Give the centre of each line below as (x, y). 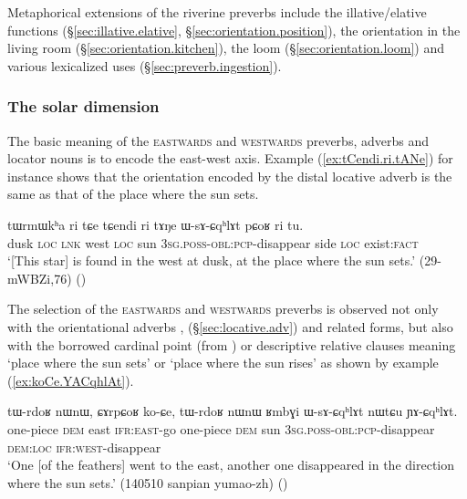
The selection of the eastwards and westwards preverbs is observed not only (223, 309)
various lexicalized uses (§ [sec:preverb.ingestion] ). (145, 65)
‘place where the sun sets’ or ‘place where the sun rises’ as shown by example (223, 363)
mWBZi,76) (40, 278)
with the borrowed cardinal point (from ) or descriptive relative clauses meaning (232, 344)
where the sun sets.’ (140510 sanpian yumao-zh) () (148, 482)
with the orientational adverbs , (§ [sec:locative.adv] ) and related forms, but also (230, 326)
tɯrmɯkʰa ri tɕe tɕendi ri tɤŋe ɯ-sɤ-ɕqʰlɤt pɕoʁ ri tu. (156, 224)
